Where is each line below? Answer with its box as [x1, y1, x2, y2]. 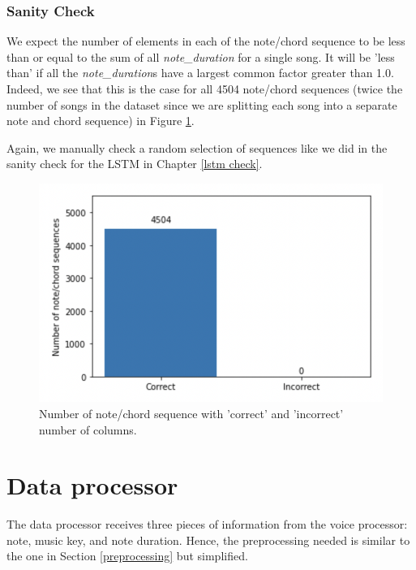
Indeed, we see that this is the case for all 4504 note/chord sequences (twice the [6, 80, 403, 97]
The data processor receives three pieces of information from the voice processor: [6, 516, 408, 533]
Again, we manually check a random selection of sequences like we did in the [6, 139, 388, 156]
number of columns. [39, 421, 137, 438]
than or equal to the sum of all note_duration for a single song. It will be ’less [6, 48, 395, 65]
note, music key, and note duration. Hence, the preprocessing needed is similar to [6, 531, 410, 548]
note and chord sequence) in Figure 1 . [6, 112, 195, 129]
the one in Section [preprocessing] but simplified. [6, 547, 248, 564]
